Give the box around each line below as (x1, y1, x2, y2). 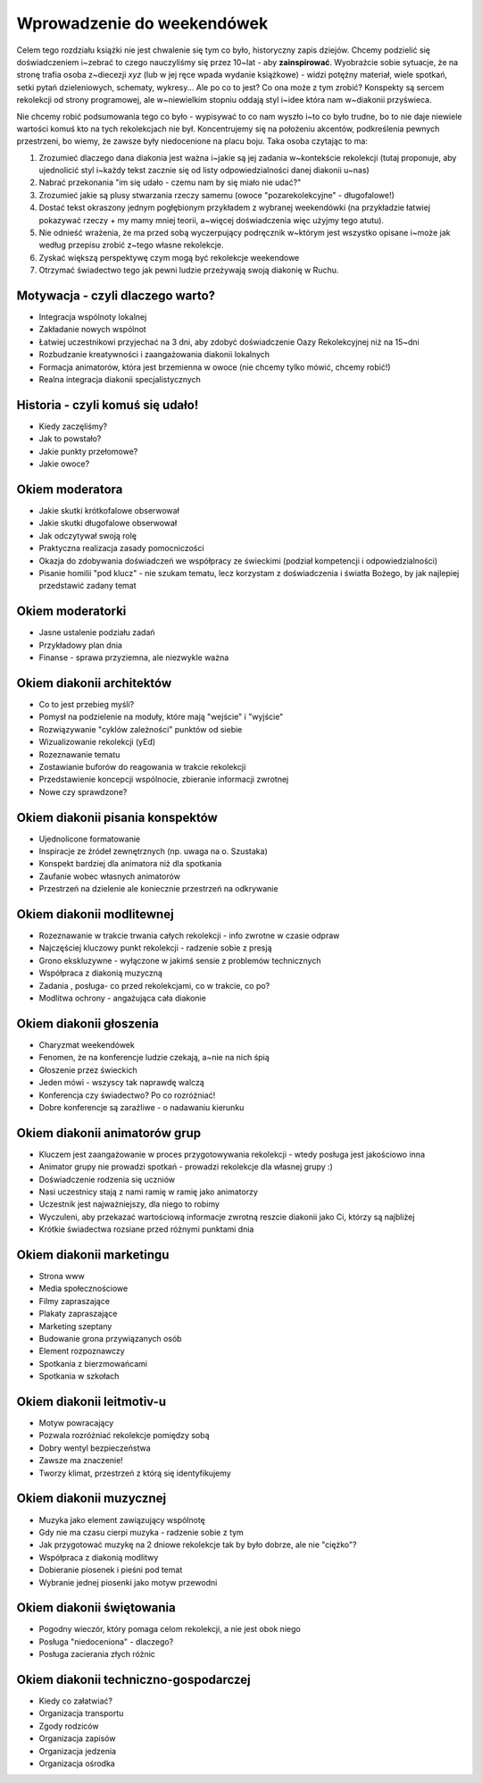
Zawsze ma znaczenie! (38, 1455, 124, 1466)
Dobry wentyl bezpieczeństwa (38, 1443, 151, 1453)
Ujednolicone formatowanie (38, 833, 141, 844)
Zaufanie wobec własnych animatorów (38, 871, 180, 882)
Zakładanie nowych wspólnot (38, 324, 146, 335)
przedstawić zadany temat (38, 581, 137, 591)
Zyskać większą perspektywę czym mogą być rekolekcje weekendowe (38, 252, 300, 263)
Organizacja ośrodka (38, 1758, 115, 1769)
